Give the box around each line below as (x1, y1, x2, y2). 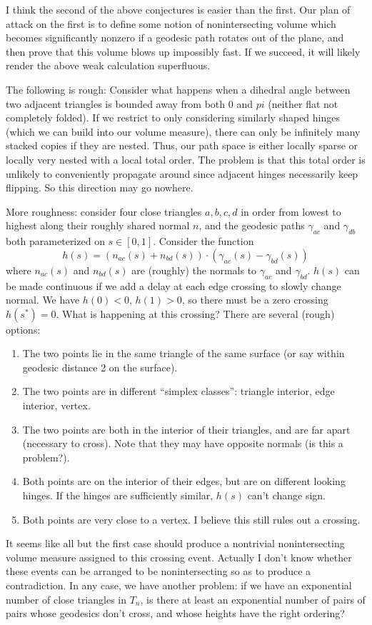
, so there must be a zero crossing (181, 292, 328, 307)
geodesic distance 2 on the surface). (22, 359, 178, 374)
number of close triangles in (6, 591, 127, 606)
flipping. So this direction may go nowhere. (6, 180, 193, 195)
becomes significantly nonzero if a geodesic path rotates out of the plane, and (6, 30, 344, 45)
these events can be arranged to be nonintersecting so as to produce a (6, 564, 311, 579)
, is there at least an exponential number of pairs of (140, 591, 366, 606)
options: (6, 321, 41, 336)
